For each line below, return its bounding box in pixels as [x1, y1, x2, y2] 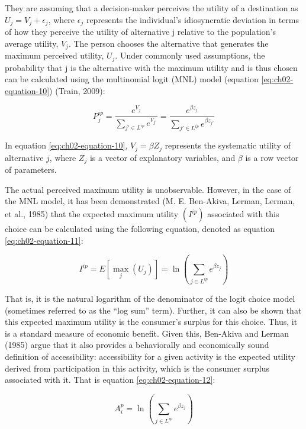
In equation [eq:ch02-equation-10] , [5, 139, 128, 151]
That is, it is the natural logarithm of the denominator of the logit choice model [5, 292, 295, 305]
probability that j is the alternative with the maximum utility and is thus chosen [5, 61, 298, 73]
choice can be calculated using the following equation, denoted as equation [5, 222, 275, 234]
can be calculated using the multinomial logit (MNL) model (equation [5, 73, 259, 85]
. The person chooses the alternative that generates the [68, 37, 269, 49]
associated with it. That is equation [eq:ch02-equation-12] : [5, 373, 215, 386]
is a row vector [245, 151, 299, 163]
